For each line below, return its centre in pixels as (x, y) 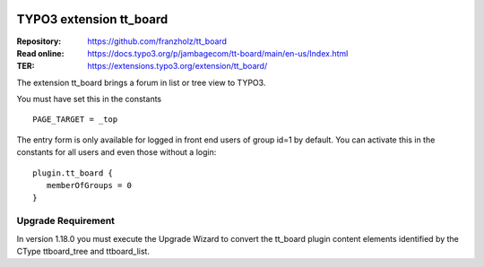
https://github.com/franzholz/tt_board (157, 41)
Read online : (40, 53)
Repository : (39, 41)
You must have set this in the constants (89, 99)
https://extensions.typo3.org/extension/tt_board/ (177, 66)
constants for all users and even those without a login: (117, 152)
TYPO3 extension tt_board (92, 19)
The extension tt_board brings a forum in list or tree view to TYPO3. (141, 82)
